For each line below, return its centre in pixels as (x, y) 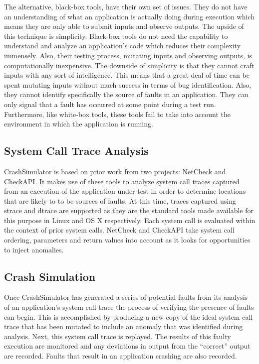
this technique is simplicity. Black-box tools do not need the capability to (116, 36)
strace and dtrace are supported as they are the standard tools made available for (129, 210)
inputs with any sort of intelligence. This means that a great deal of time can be (127, 75)
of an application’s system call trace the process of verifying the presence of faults (129, 307)
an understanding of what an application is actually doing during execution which (129, 16)
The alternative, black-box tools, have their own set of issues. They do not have (126, 6)
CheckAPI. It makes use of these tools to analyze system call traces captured (122, 181)
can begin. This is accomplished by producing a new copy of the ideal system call (129, 316)
